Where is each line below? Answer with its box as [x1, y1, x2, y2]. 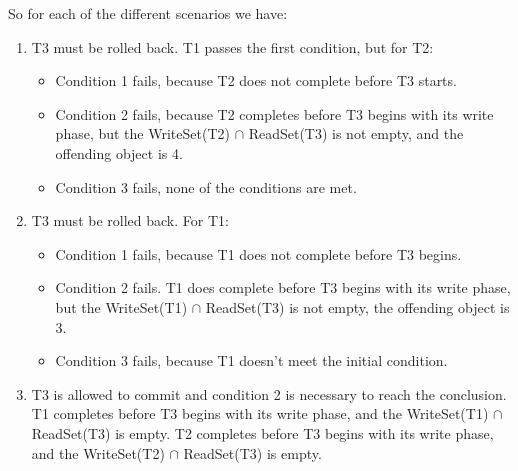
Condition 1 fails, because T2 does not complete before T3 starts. [55, 70, 457, 91]
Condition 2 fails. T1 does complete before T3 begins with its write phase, [55, 277, 511, 298]
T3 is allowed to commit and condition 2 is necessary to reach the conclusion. [31, 383, 507, 404]
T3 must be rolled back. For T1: [31, 210, 229, 231]
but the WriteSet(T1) [55, 296, 188, 317]
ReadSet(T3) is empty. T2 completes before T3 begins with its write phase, [31, 422, 494, 443]
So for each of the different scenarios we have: [8, 3, 288, 23]
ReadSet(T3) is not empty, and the [248, 123, 464, 144]
